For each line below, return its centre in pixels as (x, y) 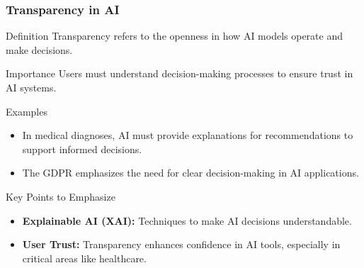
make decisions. (39, 49)
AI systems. (31, 87)
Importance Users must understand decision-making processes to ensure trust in (180, 73)
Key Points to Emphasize (61, 196)
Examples (27, 111)
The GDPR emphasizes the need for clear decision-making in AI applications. (190, 173)
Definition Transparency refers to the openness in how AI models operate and (175, 36)
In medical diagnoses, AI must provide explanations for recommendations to (188, 135)
